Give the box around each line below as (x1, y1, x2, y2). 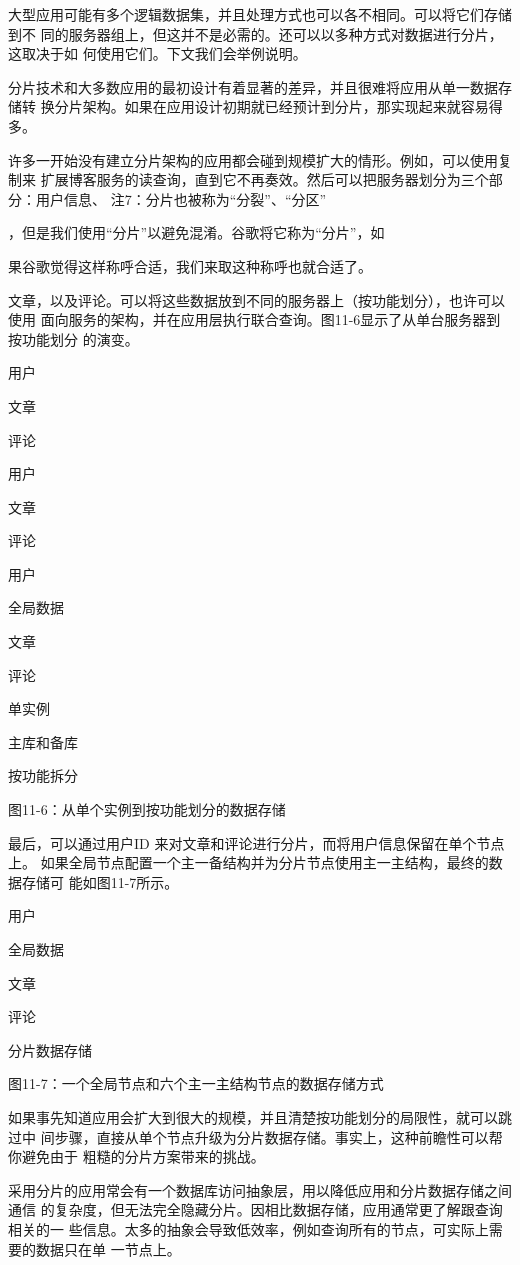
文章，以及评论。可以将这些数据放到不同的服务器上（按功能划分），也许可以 (8, 289, 505, 310)
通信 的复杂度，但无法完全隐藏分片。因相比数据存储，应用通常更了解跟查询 (8, 1199, 503, 1220)
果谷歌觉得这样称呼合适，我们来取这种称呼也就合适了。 (8, 255, 372, 276)
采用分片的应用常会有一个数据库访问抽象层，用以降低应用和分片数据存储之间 (8, 1179, 512, 1200)
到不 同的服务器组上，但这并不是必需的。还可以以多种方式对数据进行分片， (8, 23, 503, 44)
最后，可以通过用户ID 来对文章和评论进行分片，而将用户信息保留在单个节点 (8, 832, 505, 853)
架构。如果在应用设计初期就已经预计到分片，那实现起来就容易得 (82, 96, 503, 117)
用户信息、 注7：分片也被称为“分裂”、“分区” (35, 188, 327, 209)
